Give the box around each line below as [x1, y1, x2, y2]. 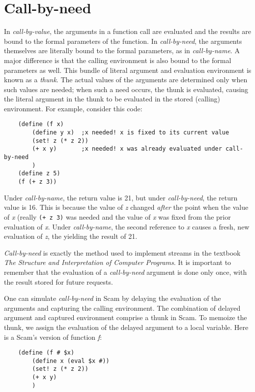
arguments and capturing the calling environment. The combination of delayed [4, 302, 241, 313]
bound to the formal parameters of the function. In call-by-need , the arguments [4, 35, 242, 46]
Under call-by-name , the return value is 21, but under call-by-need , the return [4, 192, 238, 202]
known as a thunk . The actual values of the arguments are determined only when [4, 74, 248, 85]
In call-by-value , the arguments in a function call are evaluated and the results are [4, 26, 251, 36]
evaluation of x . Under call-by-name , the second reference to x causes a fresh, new [4, 221, 250, 231]
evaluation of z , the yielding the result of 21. [4, 231, 138, 241]
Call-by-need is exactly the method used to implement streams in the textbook [4, 247, 241, 258]
